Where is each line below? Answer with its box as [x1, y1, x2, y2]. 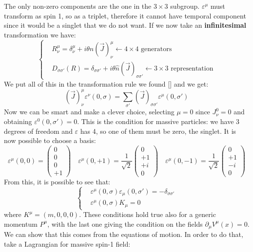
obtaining [4, 116, 32, 126]
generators [141, 46, 172, 53]
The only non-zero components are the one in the [4, 1, 152, 11]
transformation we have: [4, 29, 76, 39]
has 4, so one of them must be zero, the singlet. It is [80, 126, 236, 136]
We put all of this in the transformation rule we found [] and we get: [4, 79, 209, 89]
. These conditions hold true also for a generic [79, 209, 216, 219]
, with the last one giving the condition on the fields [47, 218, 203, 229]
